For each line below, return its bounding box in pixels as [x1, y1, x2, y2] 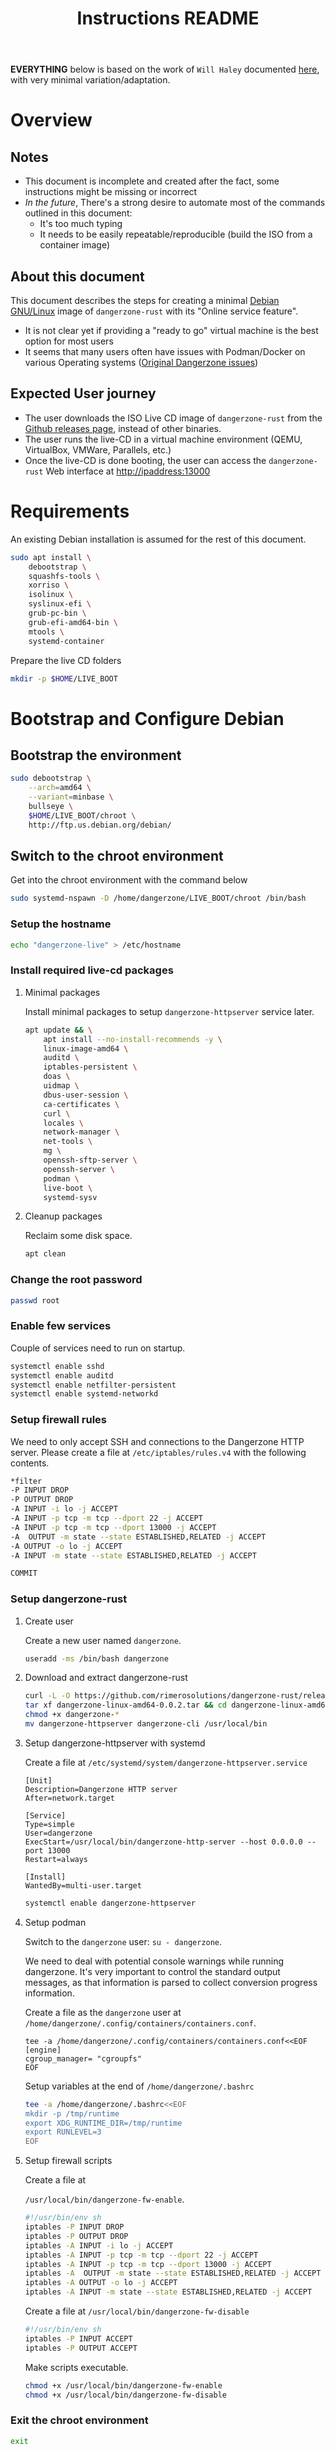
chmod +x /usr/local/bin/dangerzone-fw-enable [24, 2380, 223, 2391]
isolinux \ [28, 590, 74, 600]
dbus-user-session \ [43, 1090, 129, 1100]
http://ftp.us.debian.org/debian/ [28, 820, 172, 830]
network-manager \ [43, 1127, 120, 1137]
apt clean [24, 1249, 67, 1259]
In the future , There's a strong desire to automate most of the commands [24, 197, 326, 209]
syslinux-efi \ [28, 599, 92, 609]
